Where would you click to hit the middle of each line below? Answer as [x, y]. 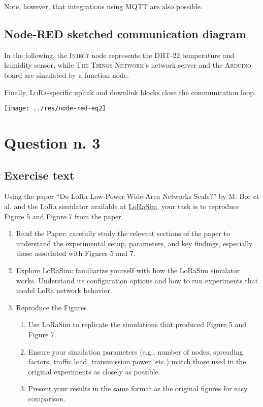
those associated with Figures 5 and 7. [76, 253]
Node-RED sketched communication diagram [125, 33]
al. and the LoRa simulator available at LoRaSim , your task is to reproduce [122, 206]
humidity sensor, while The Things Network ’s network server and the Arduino [128, 65]
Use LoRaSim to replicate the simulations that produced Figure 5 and [137, 324]
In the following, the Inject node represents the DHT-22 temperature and [119, 55]
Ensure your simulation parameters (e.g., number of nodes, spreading [136, 351]
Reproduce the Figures [51, 307]
